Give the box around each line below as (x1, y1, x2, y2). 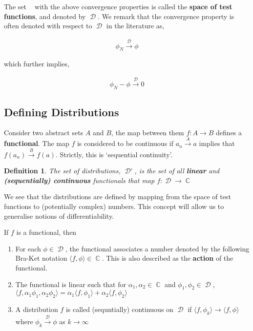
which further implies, (4, 59, 69, 69)
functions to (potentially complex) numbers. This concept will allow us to (4, 201, 224, 211)
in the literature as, (106, 21, 165, 31)
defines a (216, 127, 242, 137)
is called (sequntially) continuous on (65, 304, 173, 314)
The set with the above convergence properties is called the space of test (4, 1, 232, 11)
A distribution (15, 304, 58, 314)
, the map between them (111, 127, 184, 137)
